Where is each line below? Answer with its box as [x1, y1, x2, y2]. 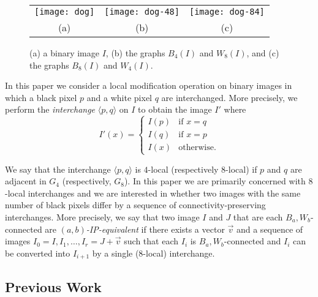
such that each [124, 235, 179, 247]
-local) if [225, 162, 257, 175]
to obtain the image [138, 103, 212, 116]
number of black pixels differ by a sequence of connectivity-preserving [5, 198, 266, 211]
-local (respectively [148, 162, 219, 175]
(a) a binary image [29, 47, 99, 59]
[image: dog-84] [189, 7, 265, 17]
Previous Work [5, 277, 102, 296]
